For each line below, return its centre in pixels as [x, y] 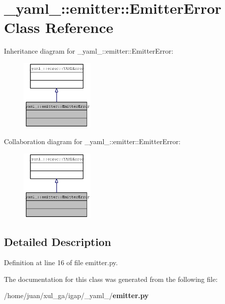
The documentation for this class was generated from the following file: [111, 279]
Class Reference [59, 27]
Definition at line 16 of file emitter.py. [61, 262]
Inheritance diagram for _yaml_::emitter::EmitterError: [89, 51]
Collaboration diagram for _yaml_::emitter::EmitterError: [92, 141]
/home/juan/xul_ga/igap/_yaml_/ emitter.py [76, 295]
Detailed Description [58, 242]
